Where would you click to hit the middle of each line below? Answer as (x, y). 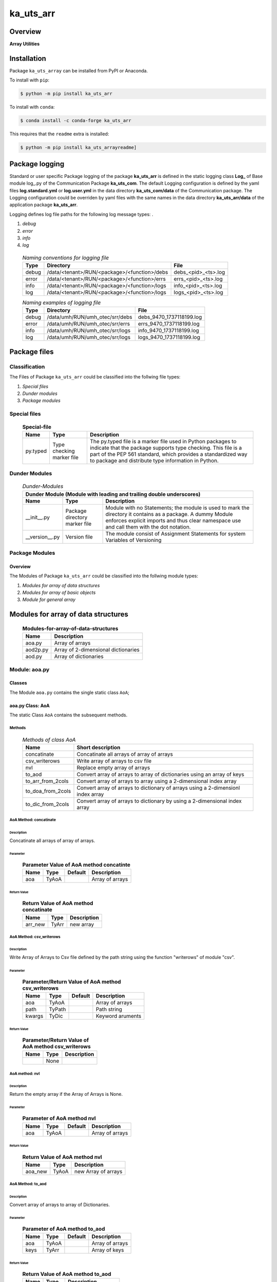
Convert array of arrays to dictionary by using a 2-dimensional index (159, 801)
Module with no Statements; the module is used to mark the (177, 508)
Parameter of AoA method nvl (59, 1118)
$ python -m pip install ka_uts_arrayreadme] (78, 148)
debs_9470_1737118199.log (170, 317)
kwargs (34, 1016)
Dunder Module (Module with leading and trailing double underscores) (113, 494)
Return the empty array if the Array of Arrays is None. (66, 1094)
